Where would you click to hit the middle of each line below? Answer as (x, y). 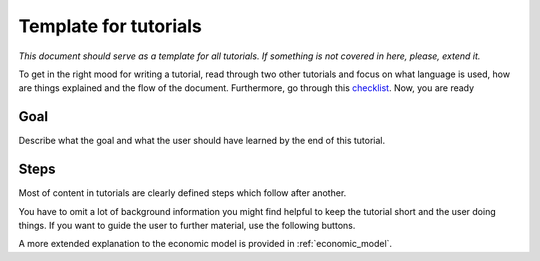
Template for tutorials (110, 26)
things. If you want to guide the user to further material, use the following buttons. (187, 225)
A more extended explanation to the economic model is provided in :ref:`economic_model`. (205, 244)
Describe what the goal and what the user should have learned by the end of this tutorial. (201, 141)
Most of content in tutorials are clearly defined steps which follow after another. (182, 193)
